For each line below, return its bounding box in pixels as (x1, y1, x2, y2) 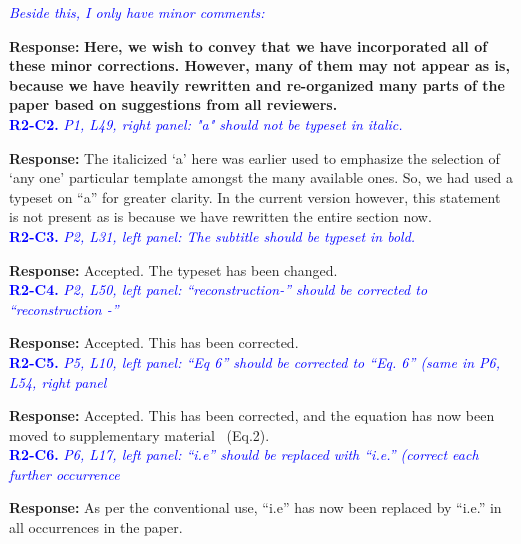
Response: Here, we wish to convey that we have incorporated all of (9, 35, 488, 56)
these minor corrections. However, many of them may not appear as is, (9, 55, 510, 76)
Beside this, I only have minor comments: (9, 2, 265, 22)
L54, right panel (9, 371, 107, 392)
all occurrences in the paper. (9, 517, 183, 538)
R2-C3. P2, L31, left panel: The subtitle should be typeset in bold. (9, 225, 416, 246)
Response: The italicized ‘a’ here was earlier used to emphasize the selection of (9, 147, 500, 168)
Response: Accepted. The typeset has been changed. (9, 259, 338, 280)
